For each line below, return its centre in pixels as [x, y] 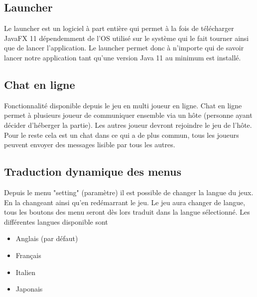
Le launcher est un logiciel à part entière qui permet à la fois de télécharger [119, 28]
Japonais [29, 289]
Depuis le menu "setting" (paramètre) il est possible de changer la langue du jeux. [129, 192]
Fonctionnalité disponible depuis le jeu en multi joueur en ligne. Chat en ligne [123, 105]
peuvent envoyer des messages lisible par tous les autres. [90, 145]
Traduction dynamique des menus [93, 171]
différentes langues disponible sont [56, 221]
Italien [26, 272]
